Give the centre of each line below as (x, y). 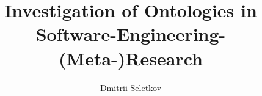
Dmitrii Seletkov (131, 87)
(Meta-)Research (131, 58)
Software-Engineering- (131, 34)
